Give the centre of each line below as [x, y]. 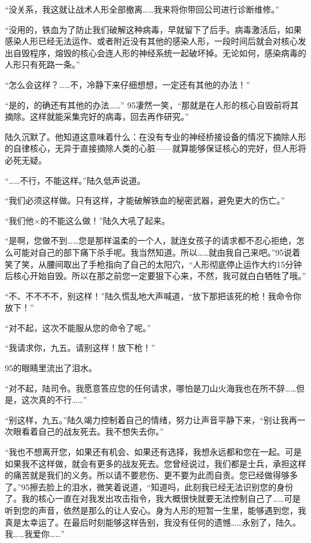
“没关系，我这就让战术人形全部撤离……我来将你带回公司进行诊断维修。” [142, 9]
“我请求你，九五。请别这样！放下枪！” [80, 348]
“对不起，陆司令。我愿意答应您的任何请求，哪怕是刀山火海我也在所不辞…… [151, 388]
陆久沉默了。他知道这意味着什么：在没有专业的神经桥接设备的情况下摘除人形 [155, 136]
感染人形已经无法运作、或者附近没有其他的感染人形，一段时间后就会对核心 [151, 41]
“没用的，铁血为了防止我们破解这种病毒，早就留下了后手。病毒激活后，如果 [153, 29]
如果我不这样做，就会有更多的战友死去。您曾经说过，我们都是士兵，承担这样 [155, 463]
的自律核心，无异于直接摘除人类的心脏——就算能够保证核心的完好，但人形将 [155, 148]
